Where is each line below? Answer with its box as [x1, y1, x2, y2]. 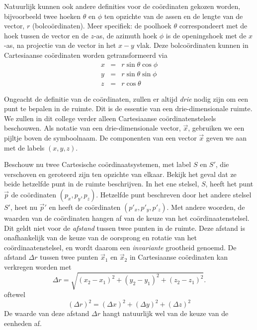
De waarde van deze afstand [4, 308, 89, 319]
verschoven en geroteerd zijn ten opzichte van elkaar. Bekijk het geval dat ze [4, 168, 237, 179]
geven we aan [206, 133, 247, 143]
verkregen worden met [4, 261, 72, 272]
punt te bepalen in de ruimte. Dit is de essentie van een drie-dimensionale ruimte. [4, 103, 253, 114]
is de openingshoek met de [166, 30, 247, 40]
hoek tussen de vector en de [4, 30, 88, 40]
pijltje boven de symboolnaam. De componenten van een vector [4, 133, 197, 143]
